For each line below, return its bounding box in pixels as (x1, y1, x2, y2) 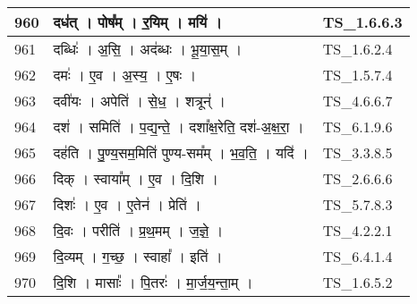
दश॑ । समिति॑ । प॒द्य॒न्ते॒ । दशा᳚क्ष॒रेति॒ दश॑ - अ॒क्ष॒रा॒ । (53, 116, 304, 137)
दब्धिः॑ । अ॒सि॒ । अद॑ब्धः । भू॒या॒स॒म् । (53, 38, 243, 59)
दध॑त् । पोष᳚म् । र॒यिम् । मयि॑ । (53, 12, 222, 32)
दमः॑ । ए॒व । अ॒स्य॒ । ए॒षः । (53, 64, 197, 85)
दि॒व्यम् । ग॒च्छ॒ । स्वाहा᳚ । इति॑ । (53, 246, 223, 266)
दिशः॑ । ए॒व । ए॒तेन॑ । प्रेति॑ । (53, 194, 201, 215)
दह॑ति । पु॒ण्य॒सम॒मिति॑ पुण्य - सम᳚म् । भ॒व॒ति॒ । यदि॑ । (53, 142, 309, 163)
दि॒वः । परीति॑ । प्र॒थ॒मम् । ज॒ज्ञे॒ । (53, 220, 224, 241)
